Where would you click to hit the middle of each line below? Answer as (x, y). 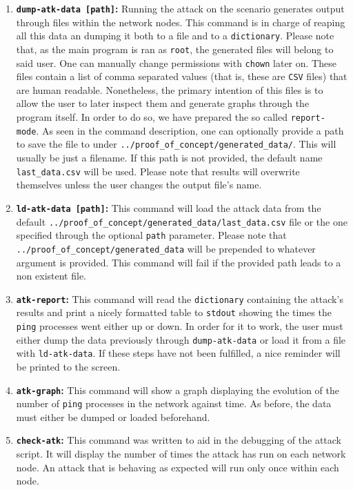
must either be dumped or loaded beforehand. (113, 416)
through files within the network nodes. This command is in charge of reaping (181, 22)
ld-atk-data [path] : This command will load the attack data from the (169, 207)
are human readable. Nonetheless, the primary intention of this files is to (170, 89)
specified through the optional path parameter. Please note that (151, 235)
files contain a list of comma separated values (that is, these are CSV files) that (182, 76)
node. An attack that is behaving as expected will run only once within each (178, 467)
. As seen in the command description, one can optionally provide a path (190, 130)
